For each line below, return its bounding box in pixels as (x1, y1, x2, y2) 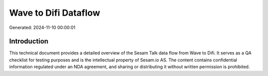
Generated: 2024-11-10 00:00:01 (9, 25, 75, 30)
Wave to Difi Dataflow (9, 7, 100, 18)
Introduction (9, 37, 49, 46)
